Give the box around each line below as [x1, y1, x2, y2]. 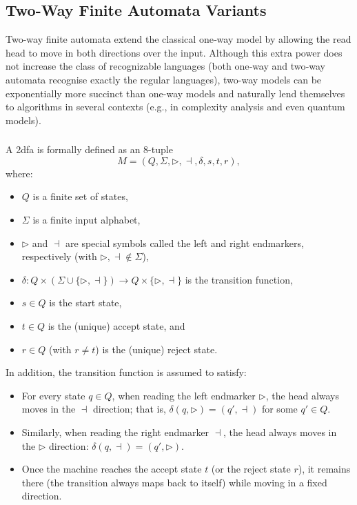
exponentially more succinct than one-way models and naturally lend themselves [6, 86, 345, 100]
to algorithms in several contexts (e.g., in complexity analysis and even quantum [6, 99, 345, 114]
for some [261, 402, 298, 416]
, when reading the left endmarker [112, 388, 256, 402]
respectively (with [21, 249, 97, 264]
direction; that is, [92, 402, 166, 416]
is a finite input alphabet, [32, 212, 141, 227]
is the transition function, [185, 272, 293, 286]
